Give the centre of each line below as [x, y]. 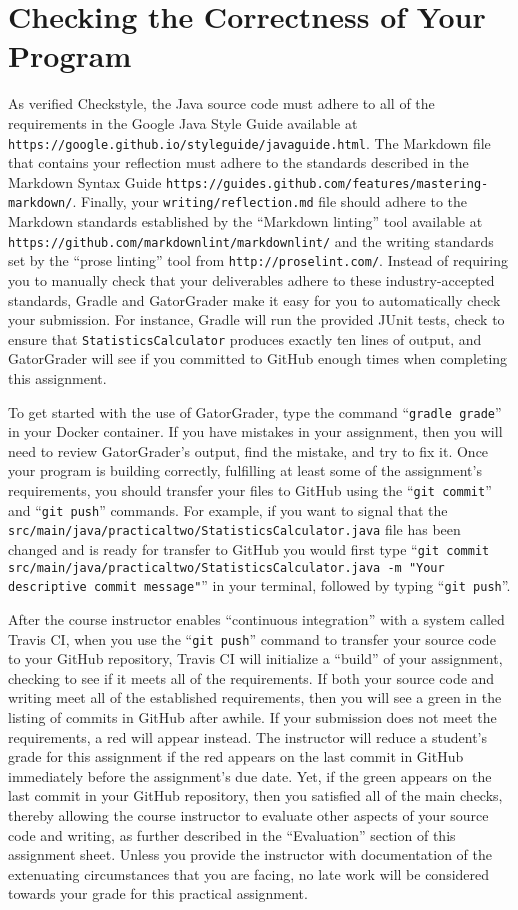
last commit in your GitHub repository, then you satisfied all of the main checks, [255, 795]
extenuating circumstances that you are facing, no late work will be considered [249, 873]
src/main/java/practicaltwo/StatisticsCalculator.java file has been [234, 529]
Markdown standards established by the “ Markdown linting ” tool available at [245, 221]
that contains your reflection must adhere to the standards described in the [238, 162]
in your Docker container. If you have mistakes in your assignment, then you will [255, 431]
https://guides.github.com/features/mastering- [327, 183]
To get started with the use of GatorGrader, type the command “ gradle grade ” [255, 411]
